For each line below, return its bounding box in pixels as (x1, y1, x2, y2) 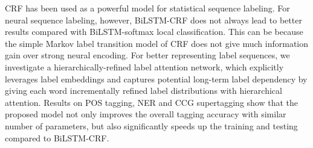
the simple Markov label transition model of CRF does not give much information (5, 37, 309, 49)
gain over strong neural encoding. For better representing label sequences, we (5, 49, 290, 61)
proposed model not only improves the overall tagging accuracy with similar (5, 108, 286, 120)
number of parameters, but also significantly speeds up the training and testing (5, 119, 298, 132)
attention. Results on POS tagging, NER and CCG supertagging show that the (5, 96, 298, 108)
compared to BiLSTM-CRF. (5, 131, 109, 144)
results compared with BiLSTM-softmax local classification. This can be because (5, 25, 303, 38)
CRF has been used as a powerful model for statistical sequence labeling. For (5, 2, 290, 14)
